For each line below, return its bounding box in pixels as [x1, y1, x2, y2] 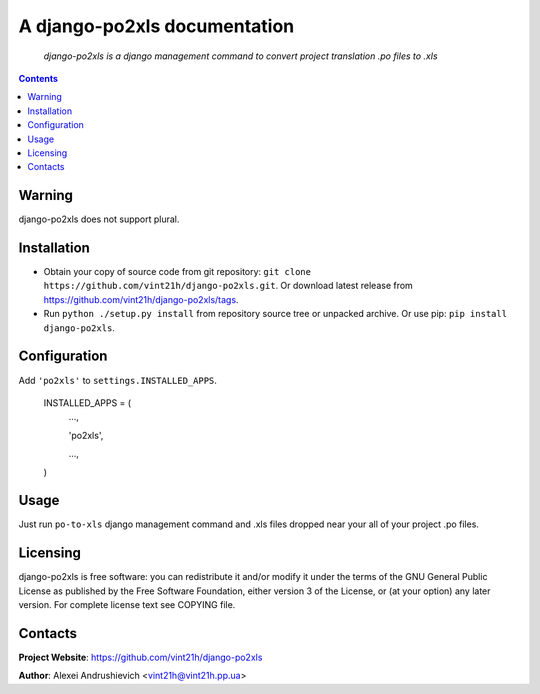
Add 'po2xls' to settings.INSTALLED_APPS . [18, 374, 217, 386]
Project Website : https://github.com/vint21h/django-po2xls [18, 651, 263, 664]
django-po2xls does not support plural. [18, 213, 180, 225]
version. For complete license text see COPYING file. [18, 599, 236, 611]
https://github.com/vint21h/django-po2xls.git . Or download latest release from [43, 280, 414, 292]
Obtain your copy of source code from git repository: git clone [43, 266, 312, 278]
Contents [18, 72, 59, 84]
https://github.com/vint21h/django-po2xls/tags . [43, 293, 239, 305]
